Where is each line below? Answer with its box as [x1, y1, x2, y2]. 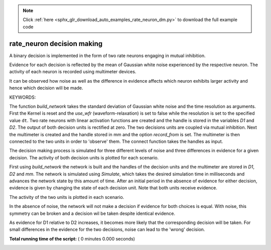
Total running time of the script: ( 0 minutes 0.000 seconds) [9, 235, 135, 241]
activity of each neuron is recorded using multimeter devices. [9, 69, 137, 75]
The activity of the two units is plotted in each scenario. [9, 194, 124, 200]
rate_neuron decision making [9, 39, 103, 48]
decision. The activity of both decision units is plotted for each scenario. [9, 154, 159, 160]
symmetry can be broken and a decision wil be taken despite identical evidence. [9, 210, 176, 216]
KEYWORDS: [9, 94, 36, 100]
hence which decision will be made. [9, 85, 83, 91]
